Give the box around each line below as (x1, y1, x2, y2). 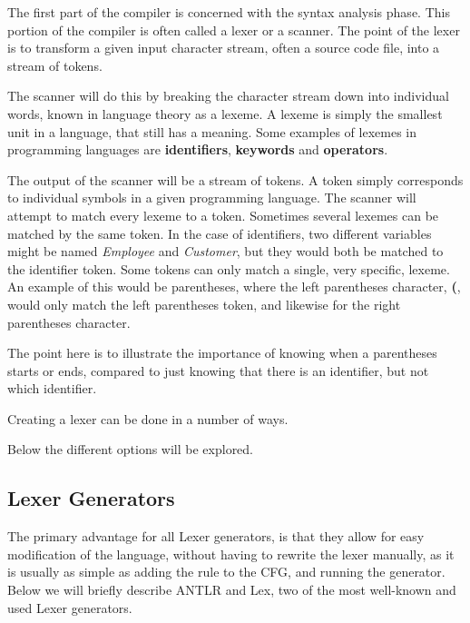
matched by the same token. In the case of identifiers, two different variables (7, 223, 432, 242)
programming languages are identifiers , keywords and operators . (7, 140, 388, 159)
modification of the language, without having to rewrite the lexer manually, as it (7, 544, 455, 563)
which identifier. (7, 379, 97, 398)
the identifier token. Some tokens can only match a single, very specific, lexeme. (7, 259, 450, 278)
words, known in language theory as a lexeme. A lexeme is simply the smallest (7, 104, 443, 123)
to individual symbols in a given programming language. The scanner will (7, 188, 416, 207)
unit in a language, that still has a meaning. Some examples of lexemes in (7, 122, 417, 141)
